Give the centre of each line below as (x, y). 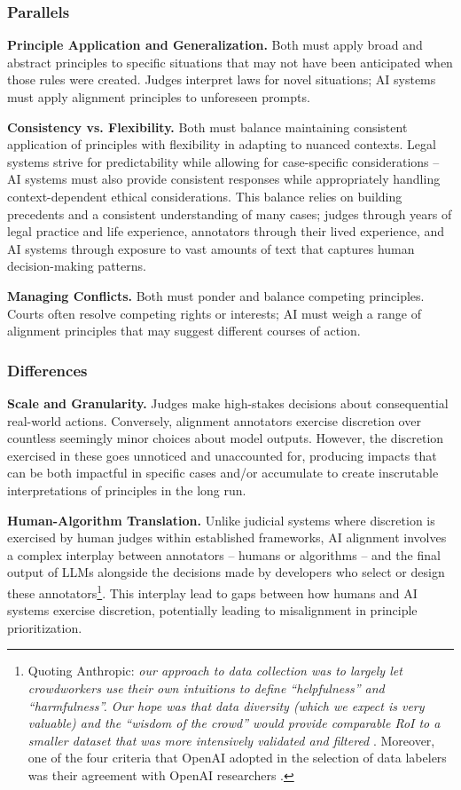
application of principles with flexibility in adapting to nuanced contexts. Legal (222, 144)
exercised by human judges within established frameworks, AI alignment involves (227, 537)
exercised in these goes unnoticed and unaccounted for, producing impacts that (222, 455)
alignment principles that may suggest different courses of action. (184, 331)
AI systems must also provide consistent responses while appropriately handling (224, 179)
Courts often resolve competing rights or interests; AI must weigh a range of (214, 313)
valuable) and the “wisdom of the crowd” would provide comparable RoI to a (234, 723)
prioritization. (45, 627)
